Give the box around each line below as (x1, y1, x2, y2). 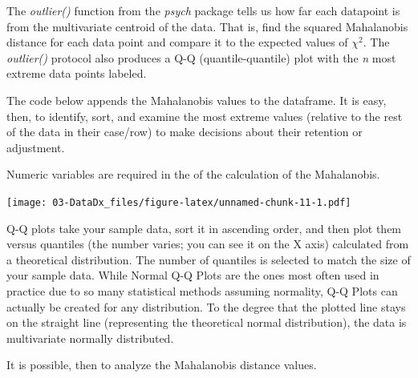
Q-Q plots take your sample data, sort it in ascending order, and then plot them (6, 219, 402, 236)
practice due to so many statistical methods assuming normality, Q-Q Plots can (6, 282, 398, 299)
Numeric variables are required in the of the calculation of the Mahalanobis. (6, 166, 380, 183)
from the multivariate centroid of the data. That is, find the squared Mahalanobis (6, 18, 408, 34)
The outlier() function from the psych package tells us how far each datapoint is (6, 2, 400, 18)
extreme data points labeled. (6, 65, 147, 82)
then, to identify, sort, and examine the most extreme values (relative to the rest (6, 107, 403, 124)
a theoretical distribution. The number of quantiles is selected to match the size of (6, 251, 411, 267)
